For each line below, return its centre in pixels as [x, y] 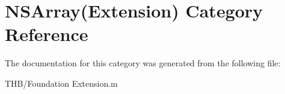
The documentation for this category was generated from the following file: [143, 63]
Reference [47, 34]
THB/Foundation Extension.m [61, 83]
